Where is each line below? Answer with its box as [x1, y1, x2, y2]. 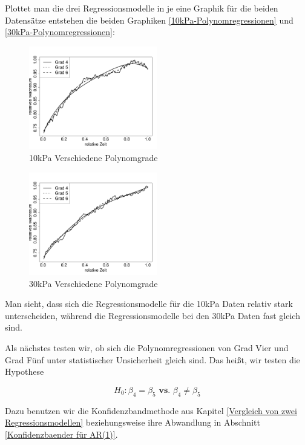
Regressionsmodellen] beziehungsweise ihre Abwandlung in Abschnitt [5, 416, 260, 429]
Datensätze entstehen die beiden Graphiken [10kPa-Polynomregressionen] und [5, 13, 294, 26]
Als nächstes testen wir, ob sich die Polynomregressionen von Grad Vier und [5, 341, 289, 354]
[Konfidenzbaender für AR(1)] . [5, 427, 118, 440]
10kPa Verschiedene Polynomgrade [29, 151, 158, 163]
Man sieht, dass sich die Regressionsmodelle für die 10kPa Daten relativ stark [5, 297, 293, 310]
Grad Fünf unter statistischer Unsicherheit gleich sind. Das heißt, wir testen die [5, 353, 300, 366]
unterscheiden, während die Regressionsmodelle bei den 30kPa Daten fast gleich [5, 309, 300, 321]
